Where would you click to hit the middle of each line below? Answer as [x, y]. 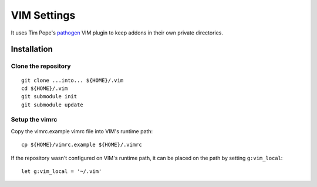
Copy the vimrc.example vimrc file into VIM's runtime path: [82, 131]
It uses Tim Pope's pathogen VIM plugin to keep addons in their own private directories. [117, 33]
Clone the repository [41, 66]
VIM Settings [43, 15]
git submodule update [52, 105]
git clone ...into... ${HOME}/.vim [72, 80]
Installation [32, 49]
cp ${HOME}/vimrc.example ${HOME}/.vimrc [82, 145]
